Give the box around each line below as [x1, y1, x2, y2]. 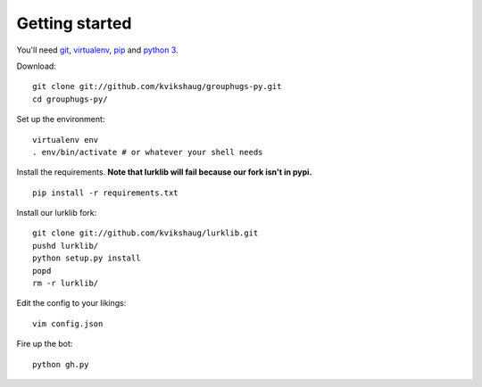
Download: [16, 61, 57, 71]
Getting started [16, 13, 132, 33]
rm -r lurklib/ [32, 278, 99, 289]
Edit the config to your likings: [16, 298, 127, 309]
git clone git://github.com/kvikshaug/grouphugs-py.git [32, 81, 282, 92]
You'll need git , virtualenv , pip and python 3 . [16, 45, 179, 55]
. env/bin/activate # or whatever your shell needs [32, 147, 263, 157]
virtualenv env [32, 135, 99, 144]
